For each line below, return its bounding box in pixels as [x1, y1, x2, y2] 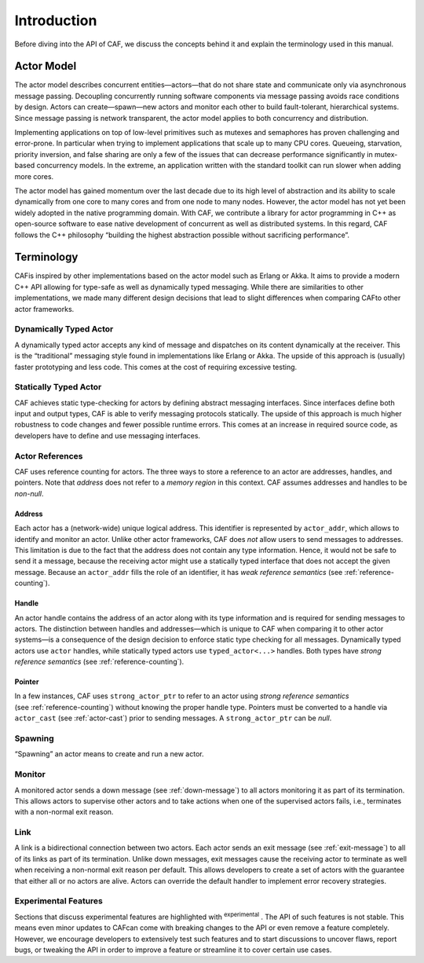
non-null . [14, 489, 44, 498]
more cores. [14, 171, 54, 181]
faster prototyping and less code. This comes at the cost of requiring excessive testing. [14, 362, 298, 372]
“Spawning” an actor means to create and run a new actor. [14, 749, 204, 759]
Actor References [14, 450, 83, 461]
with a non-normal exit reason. [14, 807, 114, 817]
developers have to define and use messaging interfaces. [14, 430, 200, 440]
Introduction [14, 12, 97, 29]
